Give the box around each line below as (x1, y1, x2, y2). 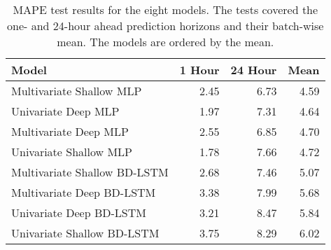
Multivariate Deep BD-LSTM (11, 184, 156, 200)
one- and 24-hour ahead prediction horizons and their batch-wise (7, 18, 324, 34)
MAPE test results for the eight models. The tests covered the (13, 1, 318, 18)
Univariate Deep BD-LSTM (11, 204, 146, 221)
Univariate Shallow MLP (11, 144, 132, 160)
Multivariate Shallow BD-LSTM (11, 164, 169, 180)
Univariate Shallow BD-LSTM (11, 225, 160, 241)
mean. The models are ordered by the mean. (57, 34, 274, 50)
